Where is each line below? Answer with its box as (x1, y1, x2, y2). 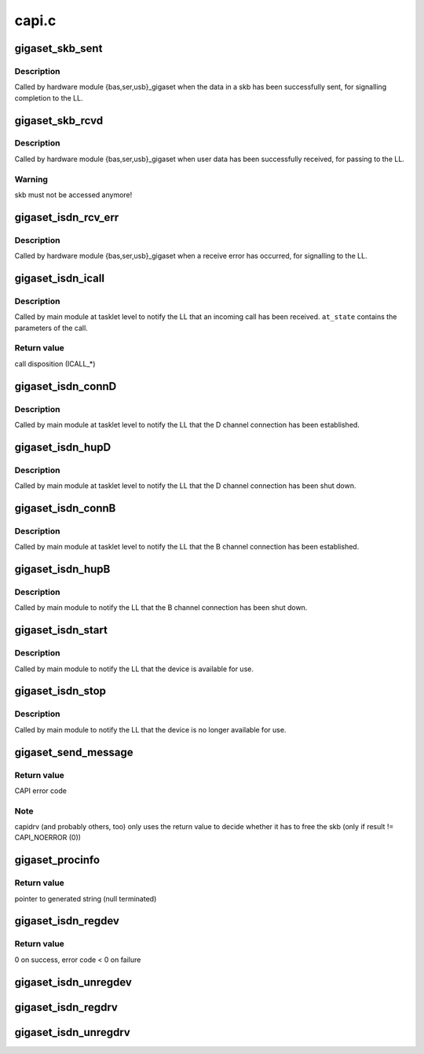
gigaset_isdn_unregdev (14, 975, 133, 989)
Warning (14, 174, 49, 185)
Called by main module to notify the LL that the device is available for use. (14, 664, 254, 674)
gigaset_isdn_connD (14, 380, 117, 393)
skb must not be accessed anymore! (14, 190, 133, 200)
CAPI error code (14, 786, 67, 795)
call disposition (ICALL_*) (14, 358, 96, 369)
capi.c (14, 12, 57, 29)
